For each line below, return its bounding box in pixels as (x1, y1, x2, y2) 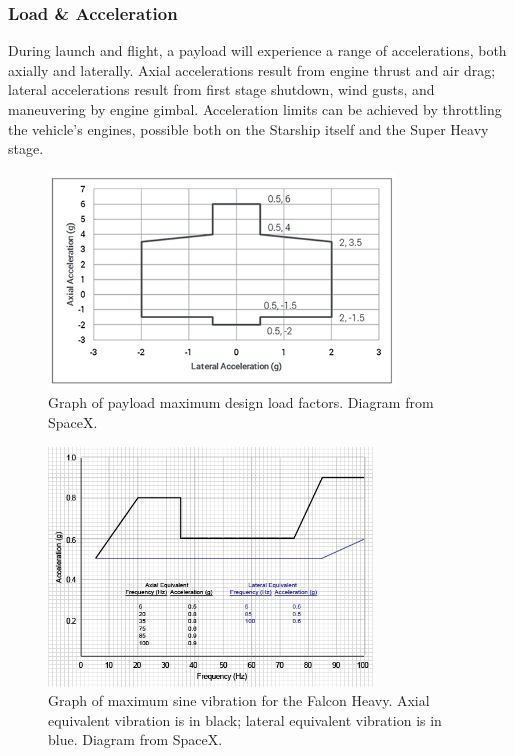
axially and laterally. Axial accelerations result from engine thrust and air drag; (8, 59, 496, 80)
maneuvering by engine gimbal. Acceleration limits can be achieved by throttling (8, 99, 502, 119)
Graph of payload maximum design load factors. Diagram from (48, 392, 434, 413)
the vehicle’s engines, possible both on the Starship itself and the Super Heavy (8, 118, 489, 139)
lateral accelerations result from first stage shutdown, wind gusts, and (8, 79, 435, 100)
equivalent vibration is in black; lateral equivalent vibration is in (48, 709, 442, 730)
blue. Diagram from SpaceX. (48, 729, 223, 750)
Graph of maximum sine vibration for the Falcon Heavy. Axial (48, 690, 430, 711)
